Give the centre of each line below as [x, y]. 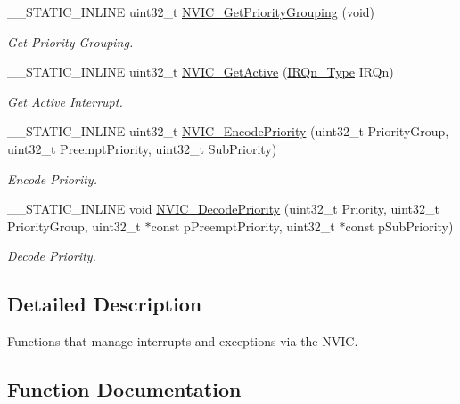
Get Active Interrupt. [65, 101]
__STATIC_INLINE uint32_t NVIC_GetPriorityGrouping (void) [191, 12]
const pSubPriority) [399, 226]
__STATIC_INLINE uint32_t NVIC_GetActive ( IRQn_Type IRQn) [201, 72]
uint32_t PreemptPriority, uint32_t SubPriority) [142, 148]
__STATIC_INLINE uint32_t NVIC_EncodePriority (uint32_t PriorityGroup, [228, 131]
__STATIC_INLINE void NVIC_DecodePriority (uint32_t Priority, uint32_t [223, 209]
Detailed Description [105, 304]
